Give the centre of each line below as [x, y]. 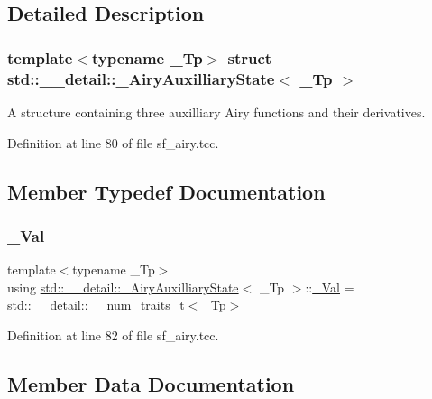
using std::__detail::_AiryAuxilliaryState [123, 287]
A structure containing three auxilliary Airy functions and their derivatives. [216, 111]
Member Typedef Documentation [166, 191]
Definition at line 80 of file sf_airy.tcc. [113, 142]
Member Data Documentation [151, 383]
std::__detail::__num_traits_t [96, 305]
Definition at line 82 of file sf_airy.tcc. [113, 334]
